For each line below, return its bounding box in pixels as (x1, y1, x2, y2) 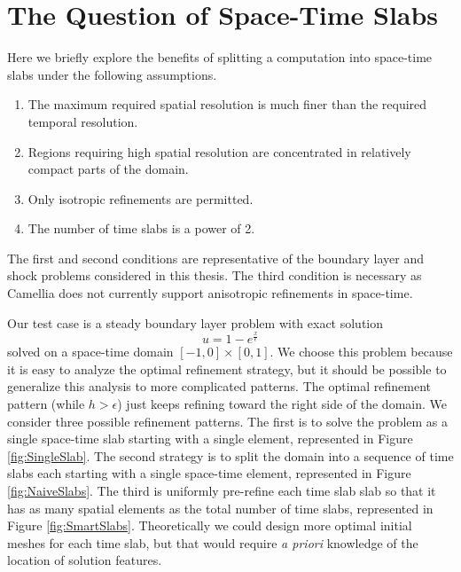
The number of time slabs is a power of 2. (27, 219, 255, 238)
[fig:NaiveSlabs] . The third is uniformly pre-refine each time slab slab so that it (7, 481, 436, 499)
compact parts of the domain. (27, 160, 189, 178)
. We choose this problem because (270, 342, 453, 361)
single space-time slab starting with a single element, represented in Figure (7, 429, 413, 448)
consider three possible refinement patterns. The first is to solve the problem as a (7, 411, 449, 430)
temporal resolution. (27, 112, 138, 130)
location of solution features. (7, 551, 162, 569)
